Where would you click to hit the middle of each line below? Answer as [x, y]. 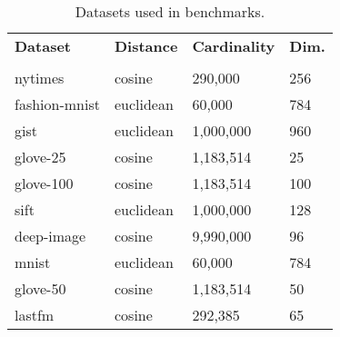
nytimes [40, 78]
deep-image [50, 236]
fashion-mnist [57, 104]
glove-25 [40, 157]
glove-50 [40, 288]
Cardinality [234, 46]
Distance [146, 46]
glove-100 [44, 183]
